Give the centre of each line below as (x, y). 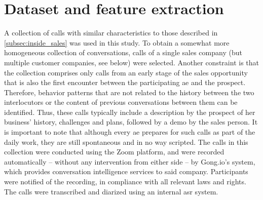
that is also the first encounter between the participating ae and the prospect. (125, 82)
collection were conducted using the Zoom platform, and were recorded (114, 152)
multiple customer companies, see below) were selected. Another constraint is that (131, 62)
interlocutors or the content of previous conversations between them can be (121, 102)
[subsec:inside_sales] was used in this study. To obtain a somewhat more (117, 42)
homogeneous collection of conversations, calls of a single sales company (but (123, 52)
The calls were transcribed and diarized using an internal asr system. (111, 191)
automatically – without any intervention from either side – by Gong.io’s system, (130, 161)
